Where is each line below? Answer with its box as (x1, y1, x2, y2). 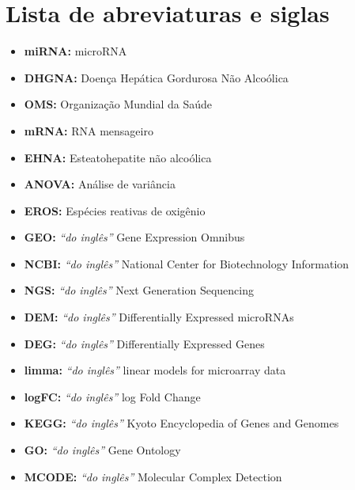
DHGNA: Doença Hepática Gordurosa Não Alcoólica (24, 69, 289, 85)
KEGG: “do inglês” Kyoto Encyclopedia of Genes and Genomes (24, 415, 339, 431)
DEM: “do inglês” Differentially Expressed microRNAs (24, 309, 294, 325)
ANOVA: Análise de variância (24, 176, 176, 192)
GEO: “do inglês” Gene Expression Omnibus (24, 229, 245, 245)
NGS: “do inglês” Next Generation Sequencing (24, 282, 254, 298)
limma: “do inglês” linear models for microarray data (24, 362, 286, 378)
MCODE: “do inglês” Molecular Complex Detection (24, 468, 282, 484)
